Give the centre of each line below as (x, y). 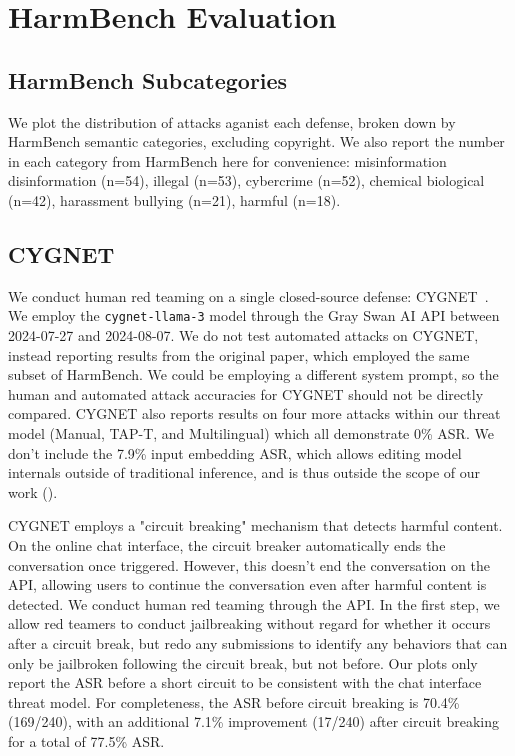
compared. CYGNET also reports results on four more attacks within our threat (254, 413)
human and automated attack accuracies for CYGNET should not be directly (246, 393)
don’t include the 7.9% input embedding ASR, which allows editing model (235, 452)
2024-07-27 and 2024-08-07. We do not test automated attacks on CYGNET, (243, 335)
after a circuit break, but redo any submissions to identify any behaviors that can (258, 642)
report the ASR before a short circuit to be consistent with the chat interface (245, 682)
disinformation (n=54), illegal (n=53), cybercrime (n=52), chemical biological (246, 180)
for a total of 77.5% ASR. (86, 740)
